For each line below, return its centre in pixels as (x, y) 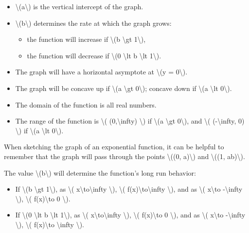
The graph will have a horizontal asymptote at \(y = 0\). (101, 72)
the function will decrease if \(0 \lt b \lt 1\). (94, 55)
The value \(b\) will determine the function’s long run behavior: (100, 172)
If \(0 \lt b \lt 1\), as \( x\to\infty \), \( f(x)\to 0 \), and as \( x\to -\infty (130, 215)
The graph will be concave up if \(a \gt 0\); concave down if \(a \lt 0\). (124, 88)
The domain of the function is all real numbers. (86, 104)
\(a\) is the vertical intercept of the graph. (79, 6)
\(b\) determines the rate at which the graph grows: (93, 23)
